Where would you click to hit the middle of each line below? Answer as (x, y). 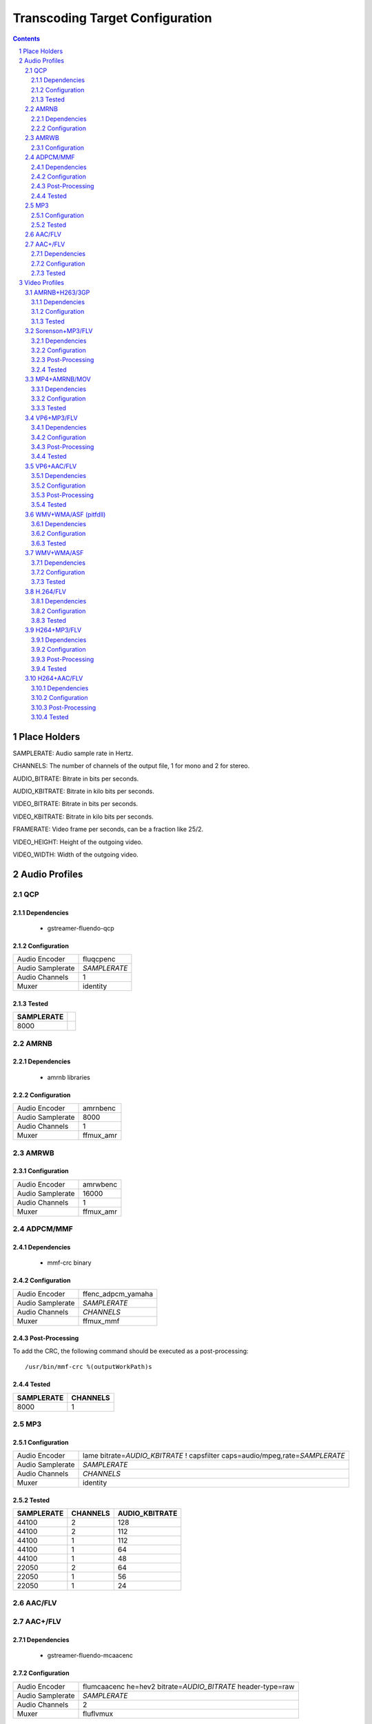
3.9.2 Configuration (59, 650)
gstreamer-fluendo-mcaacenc (90, 1656)
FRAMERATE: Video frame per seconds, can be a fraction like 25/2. (108, 829)
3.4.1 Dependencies (59, 428)
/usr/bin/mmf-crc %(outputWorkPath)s (89, 1367)
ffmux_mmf (101, 1321)
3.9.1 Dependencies (59, 640)
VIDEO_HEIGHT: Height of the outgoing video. (78, 842)
